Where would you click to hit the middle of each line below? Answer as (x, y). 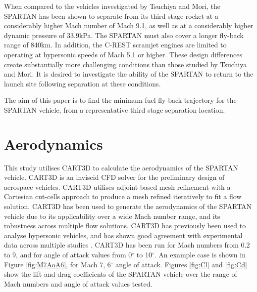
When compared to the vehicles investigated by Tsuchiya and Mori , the (112, 6)
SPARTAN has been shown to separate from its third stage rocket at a (111, 16)
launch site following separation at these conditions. (82, 83)
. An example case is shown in (200, 254)
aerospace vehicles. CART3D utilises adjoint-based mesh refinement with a (117, 187)
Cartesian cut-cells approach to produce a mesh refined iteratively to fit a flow (123, 196)
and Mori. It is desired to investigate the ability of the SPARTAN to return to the (129, 74)
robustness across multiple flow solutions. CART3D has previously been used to (125, 226)
